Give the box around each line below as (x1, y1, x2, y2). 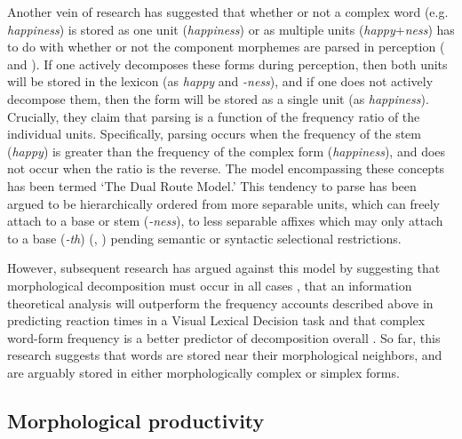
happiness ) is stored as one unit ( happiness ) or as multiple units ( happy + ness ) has (7, 20, 455, 38)
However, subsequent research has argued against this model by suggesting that (7, 259, 441, 277)
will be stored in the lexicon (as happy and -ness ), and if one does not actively (7, 72, 434, 91)
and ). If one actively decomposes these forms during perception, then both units (7, 54, 448, 73)
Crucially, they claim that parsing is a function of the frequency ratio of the (7, 107, 420, 125)
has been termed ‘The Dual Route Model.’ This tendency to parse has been (7, 176, 417, 195)
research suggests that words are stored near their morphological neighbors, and (7, 346, 442, 364)
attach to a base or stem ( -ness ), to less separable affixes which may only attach (7, 212, 443, 230)
